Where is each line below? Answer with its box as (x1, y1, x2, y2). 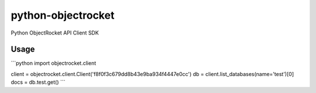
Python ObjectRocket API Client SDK (11, 29, 99, 36)
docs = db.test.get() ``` (11, 79, 66, 86)
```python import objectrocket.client (11, 60, 97, 67)
